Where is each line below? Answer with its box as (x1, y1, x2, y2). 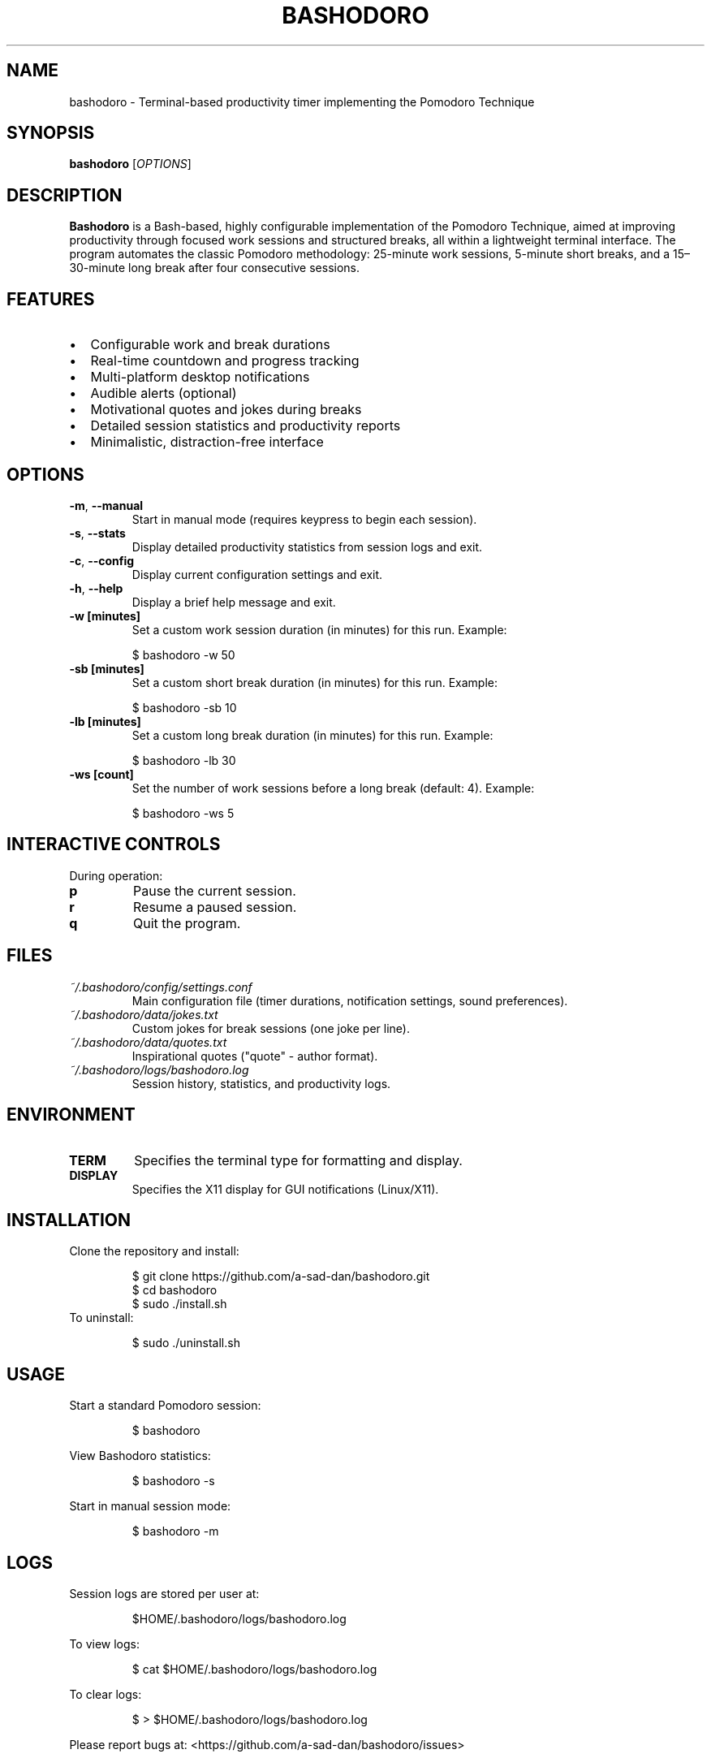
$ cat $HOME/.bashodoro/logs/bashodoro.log (131, 1662, 377, 1677)
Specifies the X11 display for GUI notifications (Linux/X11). (131, 1181, 439, 1196)
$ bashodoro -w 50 (131, 647, 235, 662)
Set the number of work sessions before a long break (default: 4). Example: (131, 780, 535, 795)
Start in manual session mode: (69, 1499, 231, 1514)
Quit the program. (132, 914, 241, 931)
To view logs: (69, 1637, 140, 1652)
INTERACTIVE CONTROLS (6, 834, 221, 855)
